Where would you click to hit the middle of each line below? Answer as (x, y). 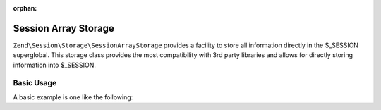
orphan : (25, 8)
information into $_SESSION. (55, 65)
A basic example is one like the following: (73, 97)
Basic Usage (35, 83)
